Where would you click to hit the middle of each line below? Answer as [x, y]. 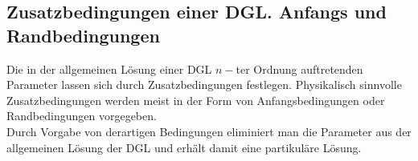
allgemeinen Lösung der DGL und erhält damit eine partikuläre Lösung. [184, 147]
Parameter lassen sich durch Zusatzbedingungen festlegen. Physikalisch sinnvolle [204, 85]
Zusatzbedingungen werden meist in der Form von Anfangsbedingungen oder [196, 100]
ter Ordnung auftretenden [299, 68]
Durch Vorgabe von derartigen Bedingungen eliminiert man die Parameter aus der [209, 131]
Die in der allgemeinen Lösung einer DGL [109, 68]
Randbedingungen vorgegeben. [82, 116]
